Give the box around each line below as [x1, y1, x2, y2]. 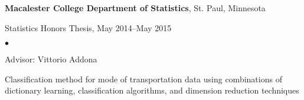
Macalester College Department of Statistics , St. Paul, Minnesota [5, 2, 266, 14]
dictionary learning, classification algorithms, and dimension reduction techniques [5, 84, 299, 96]
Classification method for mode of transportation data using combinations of [5, 72, 282, 85]
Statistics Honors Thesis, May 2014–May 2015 [5, 21, 172, 34]
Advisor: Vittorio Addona [5, 53, 97, 65]
